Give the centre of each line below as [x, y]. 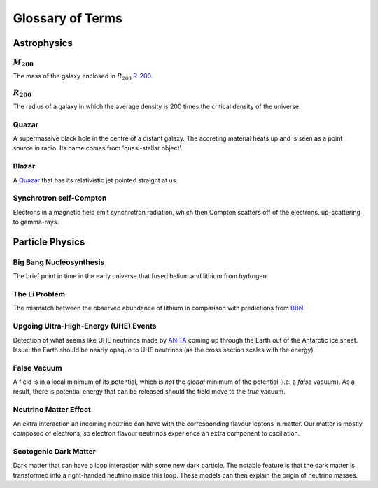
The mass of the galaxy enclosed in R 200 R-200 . [83, 77]
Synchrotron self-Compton [60, 198]
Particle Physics [49, 242]
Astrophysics [43, 43]
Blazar [24, 166]
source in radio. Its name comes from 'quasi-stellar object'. [98, 148]
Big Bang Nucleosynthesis [59, 262]
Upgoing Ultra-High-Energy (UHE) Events [85, 326]
